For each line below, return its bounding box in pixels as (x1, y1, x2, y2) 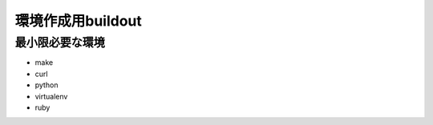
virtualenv (34, 91, 68, 101)
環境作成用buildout (14, 12, 142, 30)
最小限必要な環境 (14, 35, 106, 50)
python (34, 80, 59, 90)
